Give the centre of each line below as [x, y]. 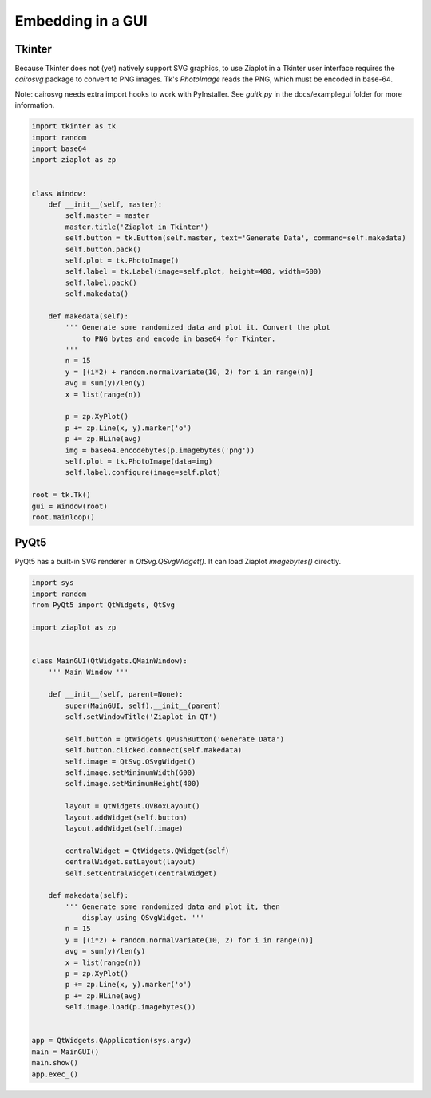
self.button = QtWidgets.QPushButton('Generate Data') [175, 739]
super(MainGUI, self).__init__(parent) [143, 705]
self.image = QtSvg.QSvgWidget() [130, 761]
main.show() [55, 1063]
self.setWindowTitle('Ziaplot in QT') [141, 717]
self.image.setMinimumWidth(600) [130, 773]
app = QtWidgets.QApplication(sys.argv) [111, 1041]
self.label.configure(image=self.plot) [143, 472]
